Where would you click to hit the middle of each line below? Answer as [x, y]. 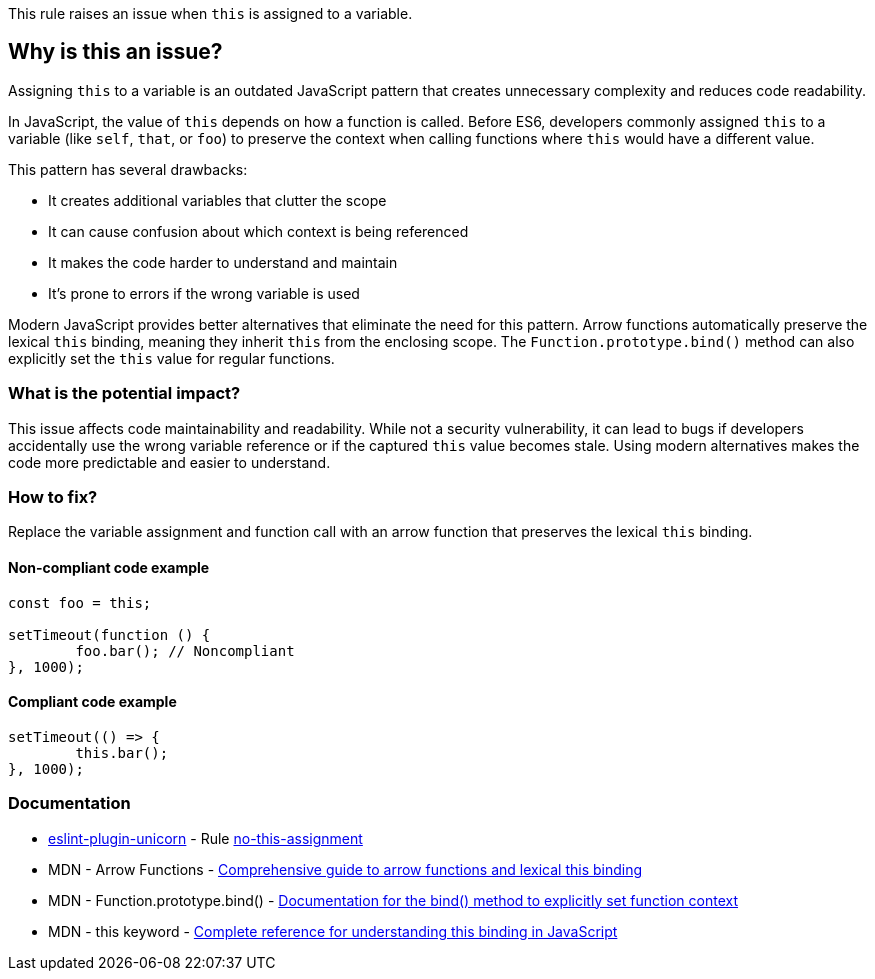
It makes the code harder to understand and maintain [223, 262]
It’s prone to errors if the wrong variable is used [204, 293]
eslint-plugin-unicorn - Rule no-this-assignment [205, 838]
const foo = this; [80, 602]
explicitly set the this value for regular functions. [171, 358]
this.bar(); [122, 752]
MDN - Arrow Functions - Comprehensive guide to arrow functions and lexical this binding [345, 869]
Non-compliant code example [109, 567]
